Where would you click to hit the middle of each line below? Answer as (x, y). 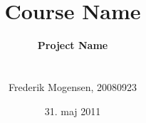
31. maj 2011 (73, 111)
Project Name (73, 45)
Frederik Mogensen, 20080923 (73, 86)
